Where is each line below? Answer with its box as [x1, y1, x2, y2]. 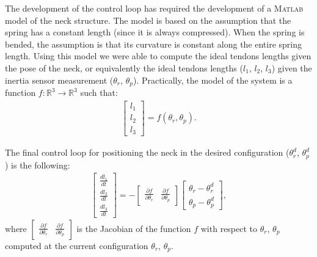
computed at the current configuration [5, 239, 148, 252]
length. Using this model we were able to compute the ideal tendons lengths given [5, 49, 312, 62]
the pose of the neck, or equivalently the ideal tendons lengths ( [5, 61, 243, 74]
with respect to [200, 222, 258, 234]
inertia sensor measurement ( [5, 73, 114, 86]
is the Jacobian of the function [76, 222, 191, 234]
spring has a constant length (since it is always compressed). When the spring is [5, 26, 305, 38]
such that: [80, 86, 118, 99]
